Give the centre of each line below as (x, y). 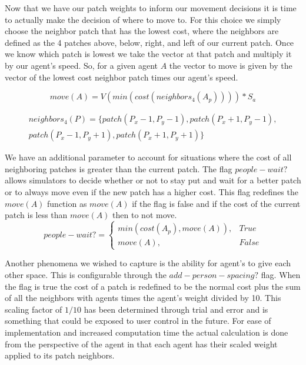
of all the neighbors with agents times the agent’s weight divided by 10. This (143, 298)
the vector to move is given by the (231, 65)
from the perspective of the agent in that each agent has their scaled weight (141, 344)
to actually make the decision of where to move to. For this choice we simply (143, 19)
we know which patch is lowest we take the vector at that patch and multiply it (148, 54)
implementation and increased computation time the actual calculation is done (147, 332)
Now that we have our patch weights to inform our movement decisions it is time (151, 8)
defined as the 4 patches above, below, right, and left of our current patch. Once (149, 42)
